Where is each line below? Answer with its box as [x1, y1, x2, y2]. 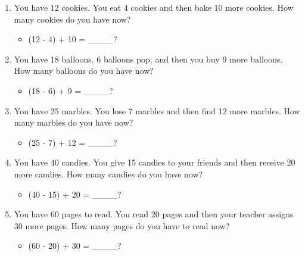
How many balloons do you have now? [14, 64, 154, 77]
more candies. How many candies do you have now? [14, 167, 203, 180]
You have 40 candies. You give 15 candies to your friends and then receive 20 [14, 156, 295, 168]
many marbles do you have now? [14, 116, 133, 129]
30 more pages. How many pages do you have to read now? [14, 219, 230, 232]
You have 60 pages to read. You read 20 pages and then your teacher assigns [14, 208, 294, 220]
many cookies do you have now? [14, 13, 131, 25]
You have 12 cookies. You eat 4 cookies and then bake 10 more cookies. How [14, 1, 294, 13]
